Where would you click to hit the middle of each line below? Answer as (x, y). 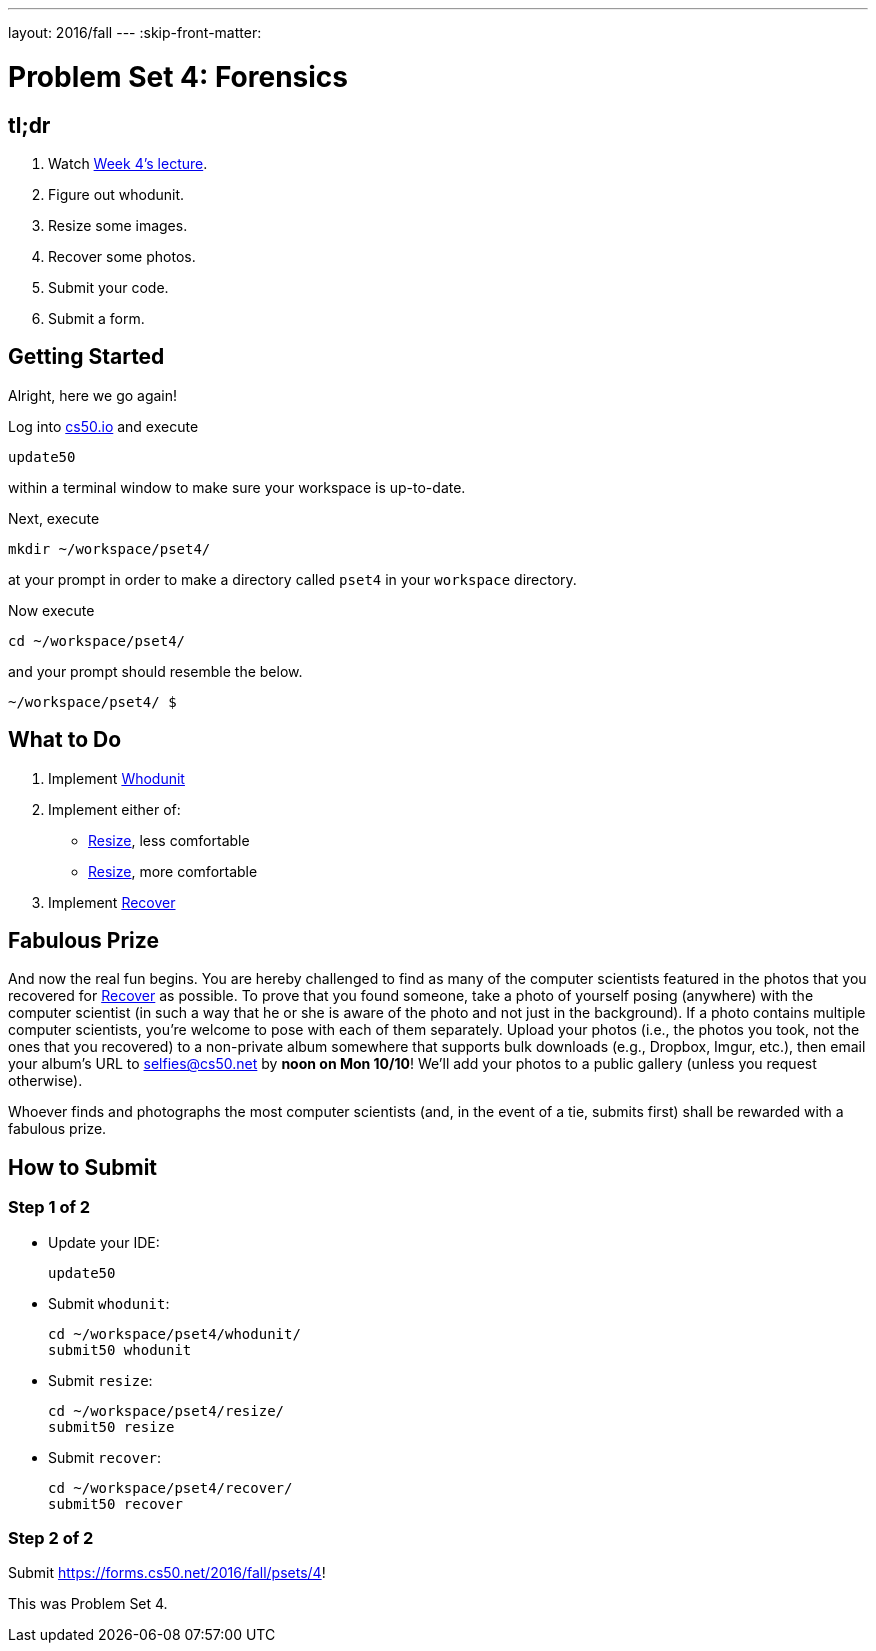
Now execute (51, 610)
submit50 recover (115, 1503)
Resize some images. (118, 225)
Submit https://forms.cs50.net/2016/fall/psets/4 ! (167, 1573)
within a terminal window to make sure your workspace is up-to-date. (237, 487)
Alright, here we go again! (93, 395)
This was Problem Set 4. (88, 1604)
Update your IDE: (104, 1242)
